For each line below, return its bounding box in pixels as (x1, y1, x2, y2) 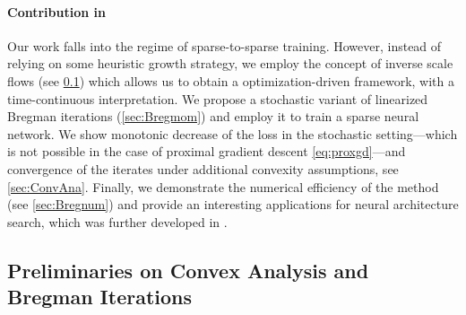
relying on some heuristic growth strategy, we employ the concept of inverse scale (7, 54, 453, 73)
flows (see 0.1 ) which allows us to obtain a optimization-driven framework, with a (7, 71, 454, 90)
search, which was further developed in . (7, 212, 228, 231)
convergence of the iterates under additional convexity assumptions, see (7, 159, 399, 178)
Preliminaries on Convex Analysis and (7, 256, 369, 284)
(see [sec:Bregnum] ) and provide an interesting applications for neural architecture (7, 195, 459, 214)
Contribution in (7, 2, 106, 21)
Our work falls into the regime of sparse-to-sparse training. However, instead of (7, 36, 442, 55)
